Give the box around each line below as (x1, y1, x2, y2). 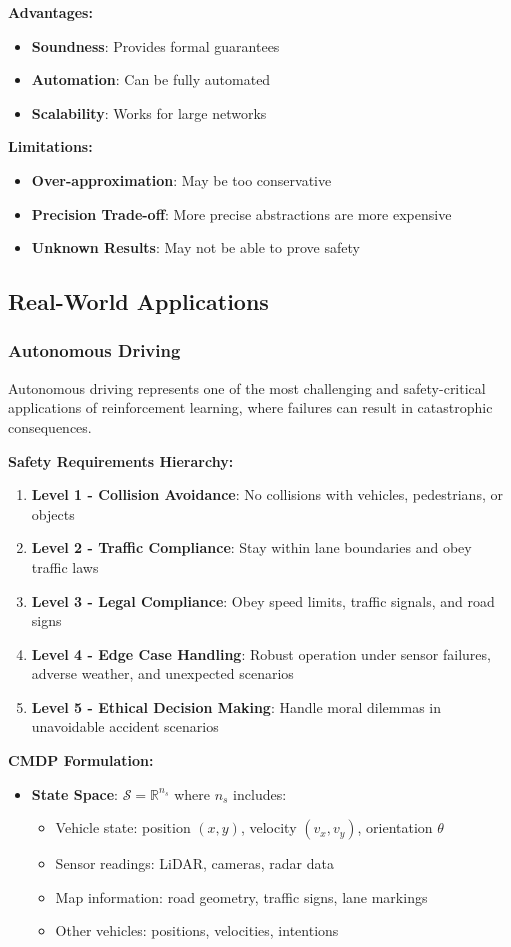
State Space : (31, 783, 118, 804)
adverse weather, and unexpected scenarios (31, 663, 294, 684)
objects (31, 503, 75, 524)
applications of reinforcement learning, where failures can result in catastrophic (8, 397, 493, 418)
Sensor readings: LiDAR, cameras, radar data (55, 853, 334, 874)
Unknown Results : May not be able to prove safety (31, 237, 360, 258)
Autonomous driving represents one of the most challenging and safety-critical (8, 377, 486, 398)
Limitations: (8, 136, 93, 157)
